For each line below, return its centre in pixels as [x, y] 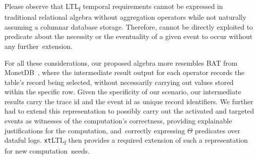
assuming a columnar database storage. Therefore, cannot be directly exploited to [129, 26]
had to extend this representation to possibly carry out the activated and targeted [129, 111]
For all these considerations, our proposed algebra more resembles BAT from [121, 62]
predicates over [218, 130]
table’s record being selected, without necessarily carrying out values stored [119, 82]
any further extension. [39, 46]
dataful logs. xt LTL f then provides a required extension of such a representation [126, 141]
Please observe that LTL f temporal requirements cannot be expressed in [114, 7]
